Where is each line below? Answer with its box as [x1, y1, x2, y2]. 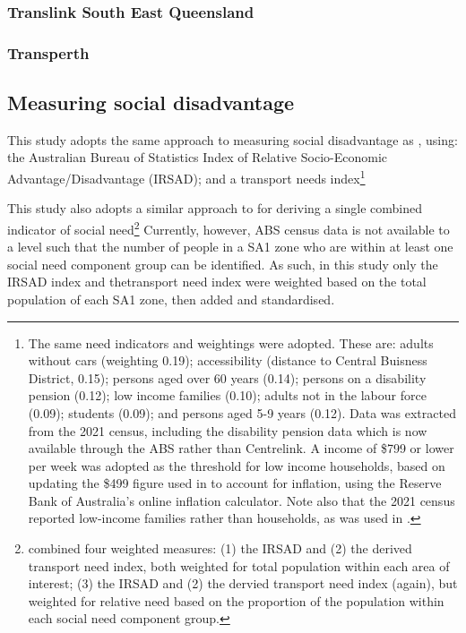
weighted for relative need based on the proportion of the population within [28, 591, 444, 610]
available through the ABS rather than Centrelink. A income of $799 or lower [28, 439, 454, 458]
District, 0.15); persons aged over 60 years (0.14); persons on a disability [28, 368, 427, 387]
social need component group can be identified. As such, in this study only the [7, 254, 438, 273]
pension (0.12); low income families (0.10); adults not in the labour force [28, 386, 427, 405]
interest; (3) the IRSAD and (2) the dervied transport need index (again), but [28, 574, 458, 593]
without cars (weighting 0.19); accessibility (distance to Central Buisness [28, 351, 427, 370]
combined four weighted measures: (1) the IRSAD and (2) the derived [28, 539, 412, 558]
